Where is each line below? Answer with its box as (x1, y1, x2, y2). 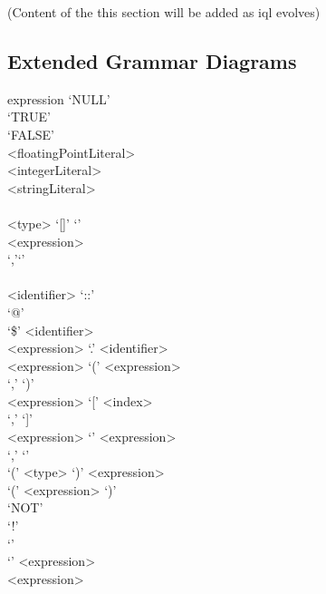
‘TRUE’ (7, 107, 51, 126)
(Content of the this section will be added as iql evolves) (7, 3, 321, 21)
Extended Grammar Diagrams (7, 46, 297, 74)
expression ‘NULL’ (7, 89, 110, 108)
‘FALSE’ (7, 124, 54, 143)
